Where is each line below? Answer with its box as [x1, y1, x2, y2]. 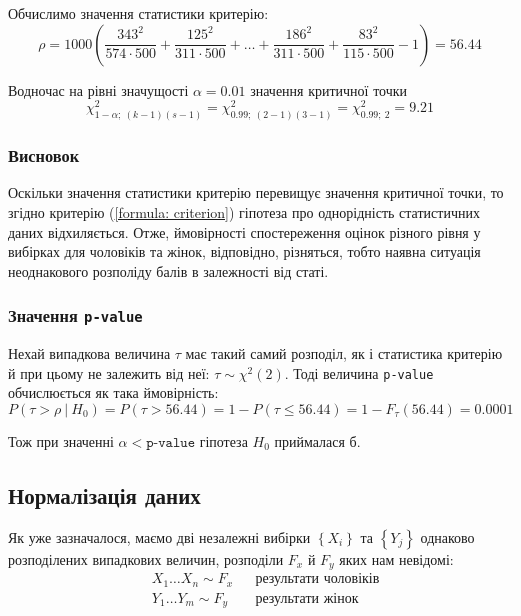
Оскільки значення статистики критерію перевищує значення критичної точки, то [8, 182, 504, 203]
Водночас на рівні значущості [8, 79, 189, 100]
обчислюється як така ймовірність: [8, 382, 219, 403]
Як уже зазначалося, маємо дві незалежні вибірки [8, 526, 311, 547]
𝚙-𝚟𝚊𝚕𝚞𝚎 [146, 435, 195, 450]
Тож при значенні [8, 430, 114, 451]
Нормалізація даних [8, 479, 201, 510]
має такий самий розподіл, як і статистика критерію [185, 343, 503, 364]
